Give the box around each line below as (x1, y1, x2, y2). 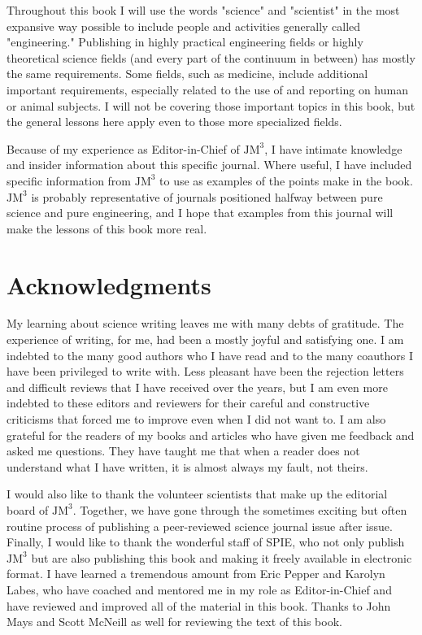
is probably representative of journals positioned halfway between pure (31, 188, 383, 205)
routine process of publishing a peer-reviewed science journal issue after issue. (7, 517, 393, 534)
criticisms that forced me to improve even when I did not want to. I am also (7, 411, 386, 427)
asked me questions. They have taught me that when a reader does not (7, 442, 360, 459)
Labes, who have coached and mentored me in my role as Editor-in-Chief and (7, 581, 392, 598)
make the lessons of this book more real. (7, 220, 207, 237)
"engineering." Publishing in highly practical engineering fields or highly (7, 33, 363, 50)
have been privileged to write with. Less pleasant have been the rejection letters (7, 363, 404, 380)
